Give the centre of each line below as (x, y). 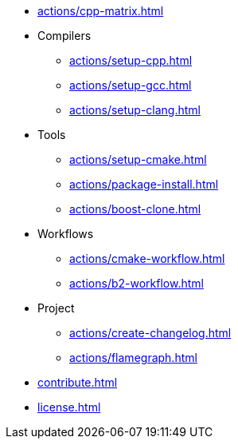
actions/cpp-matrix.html (101, 11)
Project (56, 308)
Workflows (66, 234)
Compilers (64, 36)
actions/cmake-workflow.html (147, 258)
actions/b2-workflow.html (137, 283)
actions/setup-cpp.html (131, 60)
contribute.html (78, 382)
